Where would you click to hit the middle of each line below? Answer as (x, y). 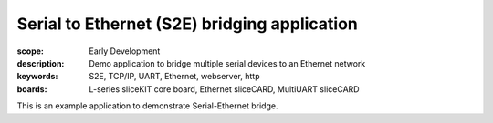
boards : (32, 89)
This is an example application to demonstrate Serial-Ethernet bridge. (147, 106)
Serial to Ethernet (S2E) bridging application (187, 24)
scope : (31, 51)
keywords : (37, 77)
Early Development (125, 51)
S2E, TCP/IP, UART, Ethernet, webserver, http (174, 77)
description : (41, 63)
